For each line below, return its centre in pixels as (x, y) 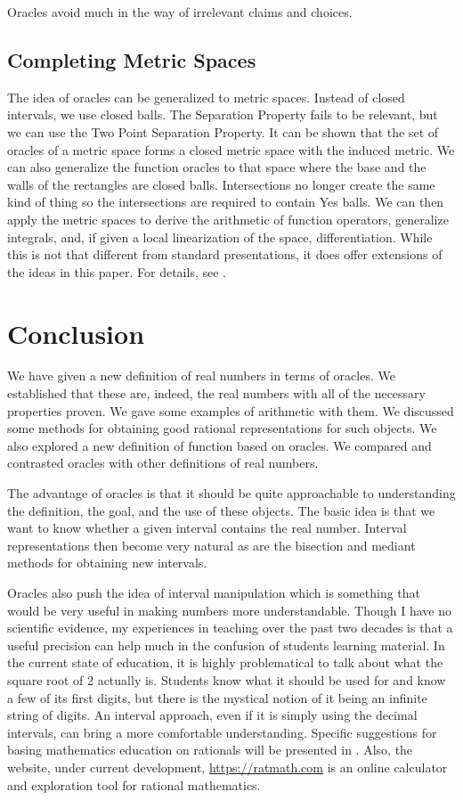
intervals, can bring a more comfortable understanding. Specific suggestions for (222, 732)
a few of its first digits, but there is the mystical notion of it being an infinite (217, 697)
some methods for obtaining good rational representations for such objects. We (222, 428)
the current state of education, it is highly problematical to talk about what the (225, 662)
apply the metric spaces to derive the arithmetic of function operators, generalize (228, 219)
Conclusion (76, 333)
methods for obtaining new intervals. (107, 563)
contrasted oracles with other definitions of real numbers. (163, 463)
